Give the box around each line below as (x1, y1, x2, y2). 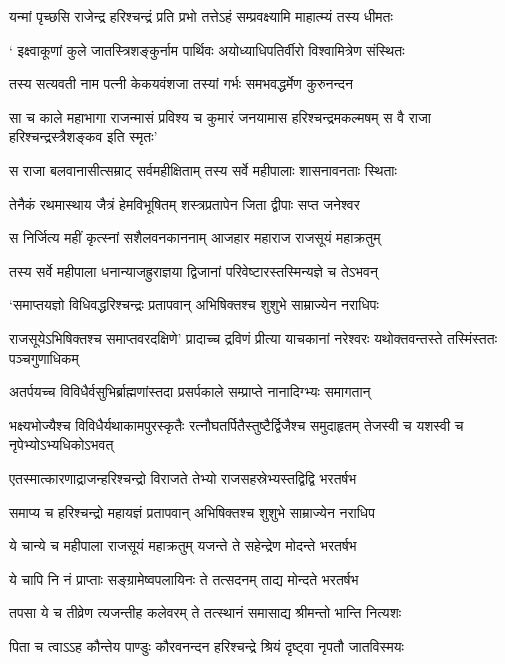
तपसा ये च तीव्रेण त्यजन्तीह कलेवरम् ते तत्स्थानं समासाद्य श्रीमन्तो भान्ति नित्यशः (9, 602, 402, 623)
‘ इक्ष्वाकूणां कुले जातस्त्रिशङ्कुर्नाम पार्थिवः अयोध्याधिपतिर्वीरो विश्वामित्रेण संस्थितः (9, 39, 405, 60)
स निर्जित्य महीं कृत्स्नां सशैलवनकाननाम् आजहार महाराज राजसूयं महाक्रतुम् (9, 227, 381, 248)
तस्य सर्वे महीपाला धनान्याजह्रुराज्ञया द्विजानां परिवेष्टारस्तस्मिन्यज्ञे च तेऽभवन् (9, 260, 378, 281)
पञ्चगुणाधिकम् (9, 347, 79, 368)
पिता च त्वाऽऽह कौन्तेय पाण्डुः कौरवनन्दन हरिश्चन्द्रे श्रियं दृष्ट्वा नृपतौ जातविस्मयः (9, 635, 404, 656)
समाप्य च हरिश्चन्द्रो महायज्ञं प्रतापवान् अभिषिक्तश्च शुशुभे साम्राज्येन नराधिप (9, 501, 375, 522)
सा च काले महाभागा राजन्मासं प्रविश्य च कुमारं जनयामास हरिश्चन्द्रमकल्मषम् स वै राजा (9, 106, 431, 127)
